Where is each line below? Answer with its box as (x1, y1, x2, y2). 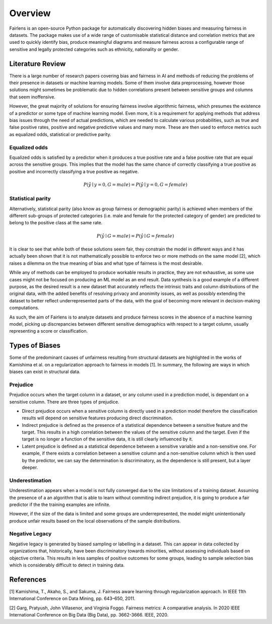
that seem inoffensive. (9, 94, 55, 100)
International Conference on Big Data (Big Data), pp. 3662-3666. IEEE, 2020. (9, 612, 169, 618)
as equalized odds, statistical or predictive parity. (9, 131, 112, 137)
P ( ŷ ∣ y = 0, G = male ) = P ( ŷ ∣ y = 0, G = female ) (83, 181, 187, 188)
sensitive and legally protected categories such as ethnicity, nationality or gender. (9, 46, 179, 52)
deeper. (22, 464, 38, 471)
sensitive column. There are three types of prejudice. (9, 399, 119, 405)
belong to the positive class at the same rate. (9, 220, 103, 226)
